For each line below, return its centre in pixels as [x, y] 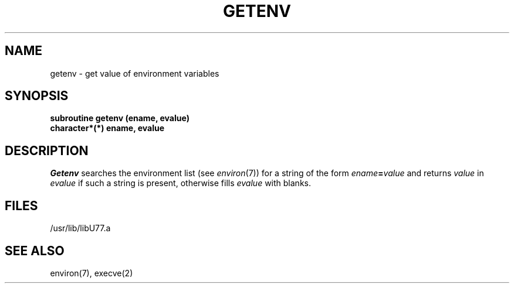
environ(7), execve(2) [92, 273]
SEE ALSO [35, 251]
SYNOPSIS [37, 96]
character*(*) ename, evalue [107, 128]
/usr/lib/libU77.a [80, 228]
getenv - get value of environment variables [135, 73]
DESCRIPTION [47, 150]
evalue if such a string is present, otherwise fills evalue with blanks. [180, 183]
